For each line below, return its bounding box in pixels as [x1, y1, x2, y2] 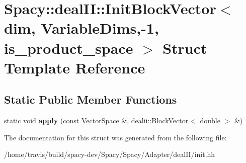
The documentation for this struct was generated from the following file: [4, 132, 227, 142]
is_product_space [4, 37, 133, 58]
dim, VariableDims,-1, [4, 18, 159, 38]
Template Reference [4, 57, 145, 77]
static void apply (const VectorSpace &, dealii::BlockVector [4, 115, 189, 126]
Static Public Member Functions [4, 92, 177, 107]
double [200, 115, 220, 126]
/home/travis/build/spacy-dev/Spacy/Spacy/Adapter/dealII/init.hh [4, 149, 215, 159]
